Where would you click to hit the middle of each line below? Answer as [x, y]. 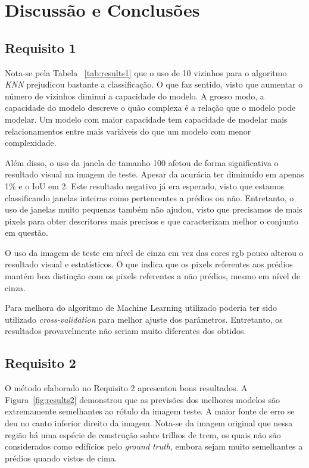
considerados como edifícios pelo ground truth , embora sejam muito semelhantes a [154, 446]
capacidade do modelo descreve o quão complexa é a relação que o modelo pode [150, 107]
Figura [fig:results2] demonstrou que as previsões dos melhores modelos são [142, 399]
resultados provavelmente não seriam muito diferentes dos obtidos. [126, 331]
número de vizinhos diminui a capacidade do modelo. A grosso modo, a [135, 96]
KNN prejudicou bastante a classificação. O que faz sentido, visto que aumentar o [154, 84]
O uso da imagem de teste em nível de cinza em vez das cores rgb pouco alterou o [154, 252]
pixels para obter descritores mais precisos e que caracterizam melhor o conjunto [152, 221]
